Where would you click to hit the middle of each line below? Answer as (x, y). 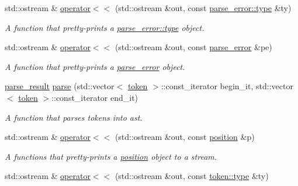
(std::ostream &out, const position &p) (185, 137)
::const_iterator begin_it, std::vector (227, 86)
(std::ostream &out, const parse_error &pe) (193, 47)
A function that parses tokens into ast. (74, 117)
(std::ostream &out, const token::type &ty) (192, 176)
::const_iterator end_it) (95, 97)
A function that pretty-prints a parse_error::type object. (105, 27)
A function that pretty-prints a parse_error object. (95, 66)
